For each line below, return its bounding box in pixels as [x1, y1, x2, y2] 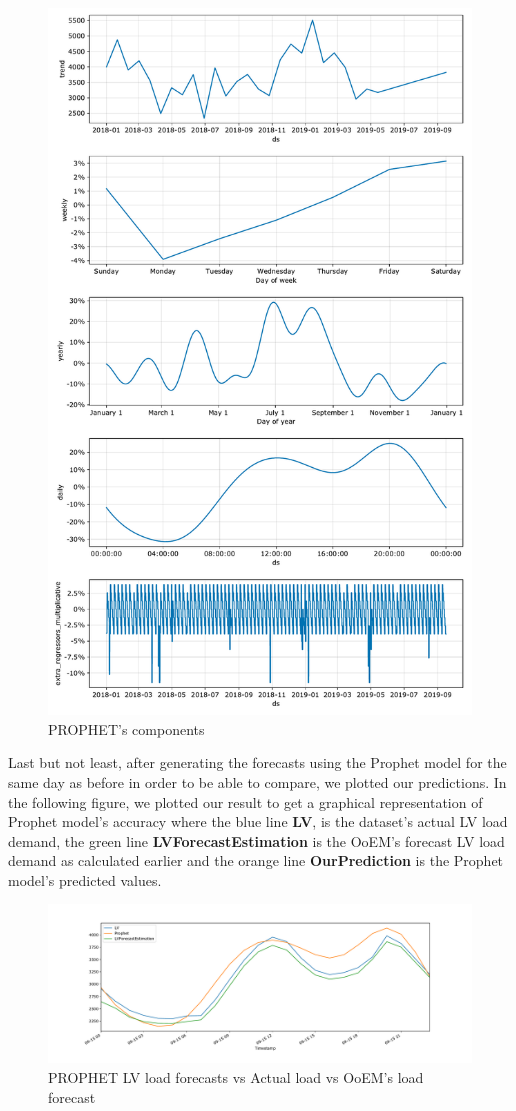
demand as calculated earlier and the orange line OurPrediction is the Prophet [8, 850, 504, 871]
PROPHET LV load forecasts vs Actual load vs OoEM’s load [48, 1067, 424, 1088]
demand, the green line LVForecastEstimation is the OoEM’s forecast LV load [8, 830, 505, 851]
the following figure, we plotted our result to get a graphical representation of [8, 791, 483, 812]
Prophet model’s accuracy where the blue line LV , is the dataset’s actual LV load [8, 811, 508, 832]
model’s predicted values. [8, 869, 162, 890]
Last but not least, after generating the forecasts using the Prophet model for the [8, 752, 507, 773]
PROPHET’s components [48, 718, 205, 739]
